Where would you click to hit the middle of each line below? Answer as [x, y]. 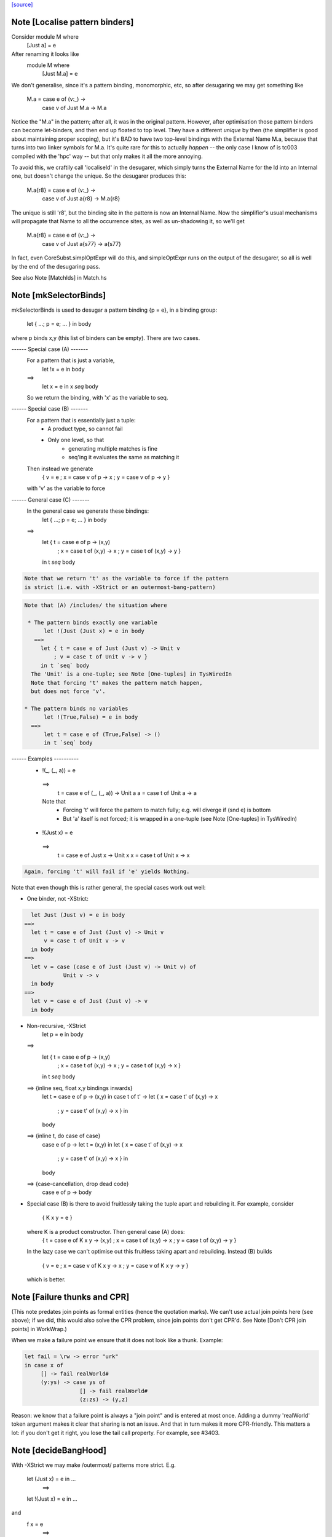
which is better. [46, 1279]
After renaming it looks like [45, 54]
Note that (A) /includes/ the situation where [96, 605]
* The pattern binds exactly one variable [93, 622]
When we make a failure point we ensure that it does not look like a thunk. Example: [117, 1340]
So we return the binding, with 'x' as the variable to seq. [97, 397]
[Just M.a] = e [60, 74]
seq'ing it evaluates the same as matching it [124, 457]
